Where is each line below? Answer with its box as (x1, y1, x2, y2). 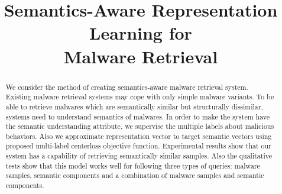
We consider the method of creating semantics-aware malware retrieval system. (5, 82, 248, 92)
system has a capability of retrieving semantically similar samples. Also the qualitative (5, 151, 272, 161)
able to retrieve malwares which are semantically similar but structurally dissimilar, (5, 101, 263, 111)
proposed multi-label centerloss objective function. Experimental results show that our (5, 141, 271, 151)
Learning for (89, 21, 192, 45)
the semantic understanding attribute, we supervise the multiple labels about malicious (5, 121, 274, 131)
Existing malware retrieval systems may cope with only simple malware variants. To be (5, 92, 274, 102)
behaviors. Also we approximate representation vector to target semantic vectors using (5, 131, 272, 141)
